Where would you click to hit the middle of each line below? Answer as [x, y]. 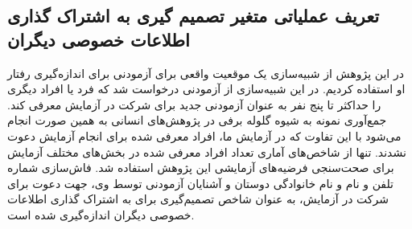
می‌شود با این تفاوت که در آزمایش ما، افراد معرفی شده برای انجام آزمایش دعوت [204, 135]
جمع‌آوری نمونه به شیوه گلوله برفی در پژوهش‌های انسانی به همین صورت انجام [197, 120]
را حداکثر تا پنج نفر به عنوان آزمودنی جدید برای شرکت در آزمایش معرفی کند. [194, 104]
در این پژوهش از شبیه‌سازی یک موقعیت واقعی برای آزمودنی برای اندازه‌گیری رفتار [206, 73]
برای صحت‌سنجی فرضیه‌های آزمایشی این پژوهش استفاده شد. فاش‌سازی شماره [201, 168]
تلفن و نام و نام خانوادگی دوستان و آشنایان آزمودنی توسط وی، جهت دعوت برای [200, 183]
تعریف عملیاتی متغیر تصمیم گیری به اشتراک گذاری [194, 16]
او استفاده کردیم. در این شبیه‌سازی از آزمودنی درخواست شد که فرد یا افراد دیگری [206, 89]
